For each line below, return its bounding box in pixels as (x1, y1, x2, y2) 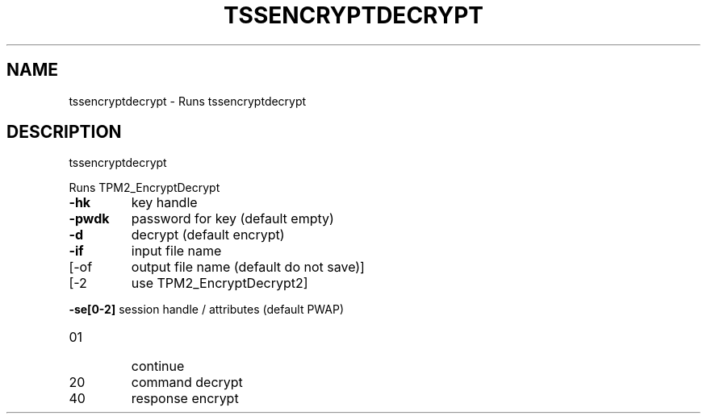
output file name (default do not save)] (131, 259, 365, 276)
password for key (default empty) (131, 210, 334, 227)
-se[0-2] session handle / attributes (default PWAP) (69, 302, 345, 317)
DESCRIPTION (6, 122, 122, 143)
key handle (131, 194, 198, 211)
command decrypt (131, 374, 243, 391)
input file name (131, 243, 222, 260)
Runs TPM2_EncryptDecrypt (69, 181, 220, 195)
